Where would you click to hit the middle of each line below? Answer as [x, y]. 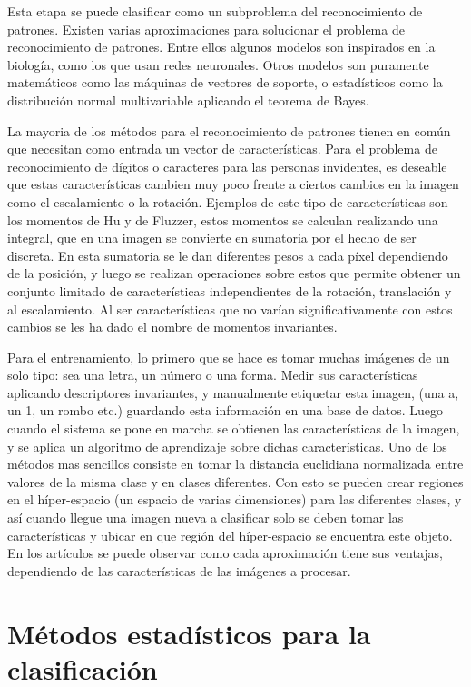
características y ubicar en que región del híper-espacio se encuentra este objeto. [230, 535]
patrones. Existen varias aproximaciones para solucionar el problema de [206, 29]
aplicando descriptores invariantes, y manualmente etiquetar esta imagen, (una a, [233, 392]
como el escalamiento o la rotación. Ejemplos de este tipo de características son [228, 201]
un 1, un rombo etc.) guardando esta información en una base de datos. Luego [226, 410]
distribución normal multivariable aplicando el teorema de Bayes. [188, 100]
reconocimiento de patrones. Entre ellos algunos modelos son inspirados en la [221, 47]
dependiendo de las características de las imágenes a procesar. [179, 570]
